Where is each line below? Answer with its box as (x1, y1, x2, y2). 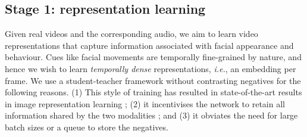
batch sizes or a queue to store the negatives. (5, 120, 168, 133)
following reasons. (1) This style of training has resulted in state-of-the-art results (5, 86, 302, 98)
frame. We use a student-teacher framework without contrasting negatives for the (5, 74, 301, 86)
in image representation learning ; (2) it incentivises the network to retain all (5, 97, 285, 110)
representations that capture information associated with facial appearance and (5, 39, 294, 51)
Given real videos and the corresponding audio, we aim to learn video (5, 27, 258, 40)
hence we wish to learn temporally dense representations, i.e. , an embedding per (5, 62, 296, 74)
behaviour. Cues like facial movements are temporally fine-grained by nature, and (5, 51, 302, 63)
